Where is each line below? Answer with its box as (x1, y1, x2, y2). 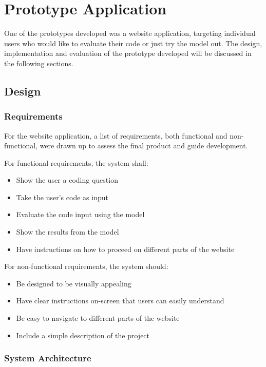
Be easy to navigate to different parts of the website (16, 313, 180, 323)
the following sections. (4, 57, 73, 68)
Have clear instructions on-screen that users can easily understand (16, 295, 224, 306)
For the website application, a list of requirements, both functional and (4, 130, 227, 141)
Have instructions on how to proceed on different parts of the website (16, 243, 235, 254)
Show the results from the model (16, 226, 119, 237)
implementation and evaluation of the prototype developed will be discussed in (4, 48, 252, 59)
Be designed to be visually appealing (16, 278, 131, 288)
